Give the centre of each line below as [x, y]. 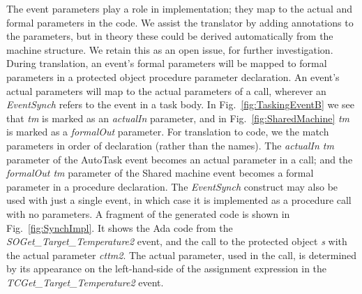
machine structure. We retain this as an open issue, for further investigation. [170, 49]
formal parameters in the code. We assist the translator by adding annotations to [180, 22]
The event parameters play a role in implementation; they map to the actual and [180, 8]
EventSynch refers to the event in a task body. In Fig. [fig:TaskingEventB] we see [181, 104]
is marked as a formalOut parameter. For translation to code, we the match [168, 132]
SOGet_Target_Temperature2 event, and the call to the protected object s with [177, 241]
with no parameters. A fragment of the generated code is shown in [148, 213]
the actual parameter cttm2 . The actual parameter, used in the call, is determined [182, 255]
